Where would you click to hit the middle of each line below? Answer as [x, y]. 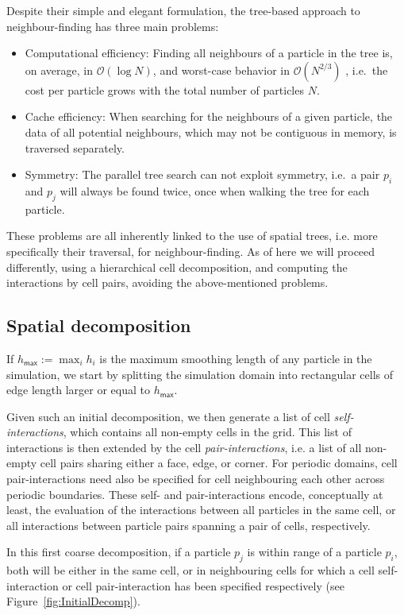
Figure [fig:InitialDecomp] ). [73, 601]
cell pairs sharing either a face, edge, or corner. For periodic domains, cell [219, 463]
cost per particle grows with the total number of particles [164, 89]
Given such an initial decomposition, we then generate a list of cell [168, 416]
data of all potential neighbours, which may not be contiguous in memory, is [211, 132]
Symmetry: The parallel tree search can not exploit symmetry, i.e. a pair [202, 174]
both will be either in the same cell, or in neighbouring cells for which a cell [190, 570]
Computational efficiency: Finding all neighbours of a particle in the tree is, [209, 53]
